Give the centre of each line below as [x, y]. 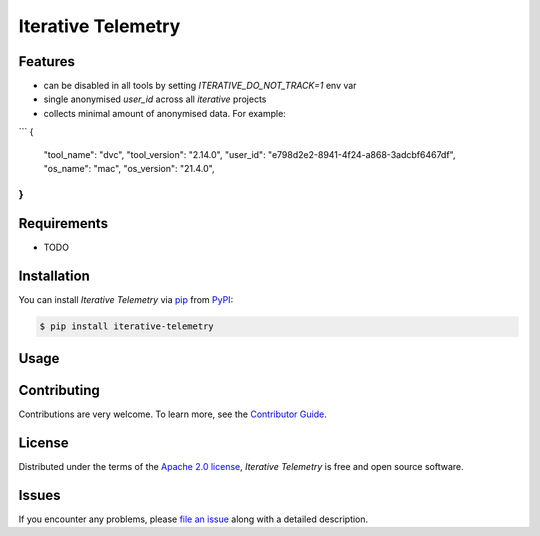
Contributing [59, 390]
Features [46, 61]
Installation [54, 276]
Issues [39, 495]
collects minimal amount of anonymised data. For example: [165, 113]
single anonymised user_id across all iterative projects [155, 99]
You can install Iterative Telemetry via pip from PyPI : [126, 300]
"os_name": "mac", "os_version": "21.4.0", [129, 169]
